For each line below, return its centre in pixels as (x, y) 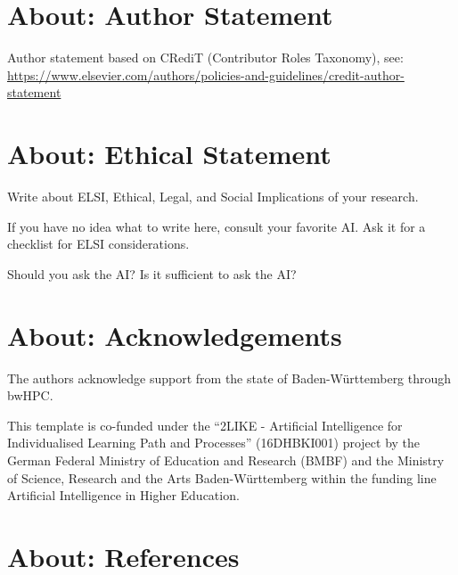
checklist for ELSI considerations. (98, 244)
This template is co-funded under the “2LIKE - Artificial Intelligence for (205, 425)
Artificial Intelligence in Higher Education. (123, 495)
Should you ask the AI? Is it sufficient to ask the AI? (152, 273)
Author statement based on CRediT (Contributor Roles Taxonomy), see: (205, 57)
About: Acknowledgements (175, 335)
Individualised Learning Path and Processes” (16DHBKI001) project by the (214, 443)
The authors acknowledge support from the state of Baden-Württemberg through (229, 378)
